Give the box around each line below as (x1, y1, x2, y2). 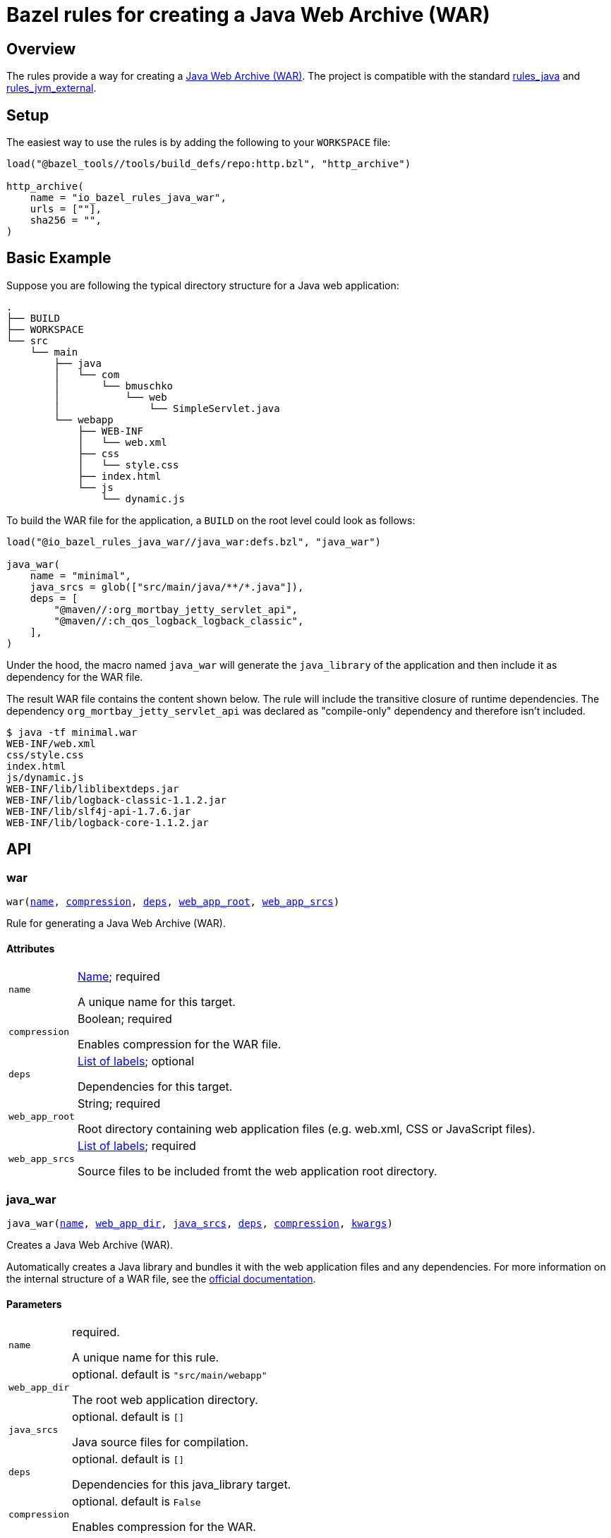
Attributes (6, 942, 55, 955)
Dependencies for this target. (77, 1079, 233, 1094)
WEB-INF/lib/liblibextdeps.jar (6, 782, 179, 794)
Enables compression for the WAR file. (77, 1037, 282, 1052)
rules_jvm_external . (6, 82, 97, 95)
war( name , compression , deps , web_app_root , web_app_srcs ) (6, 896, 340, 908)
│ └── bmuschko (54, 380, 174, 392)
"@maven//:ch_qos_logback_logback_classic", (54, 614, 304, 626)
